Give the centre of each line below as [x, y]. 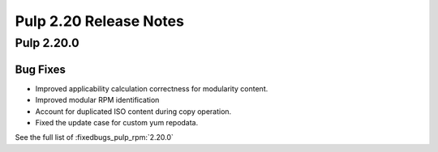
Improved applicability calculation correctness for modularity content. [152, 88]
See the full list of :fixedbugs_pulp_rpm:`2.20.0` [94, 137]
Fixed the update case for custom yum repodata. [117, 122]
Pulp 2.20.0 [47, 43]
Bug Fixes [41, 69]
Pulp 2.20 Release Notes [99, 21]
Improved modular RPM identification [97, 100]
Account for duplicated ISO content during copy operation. [133, 111]
